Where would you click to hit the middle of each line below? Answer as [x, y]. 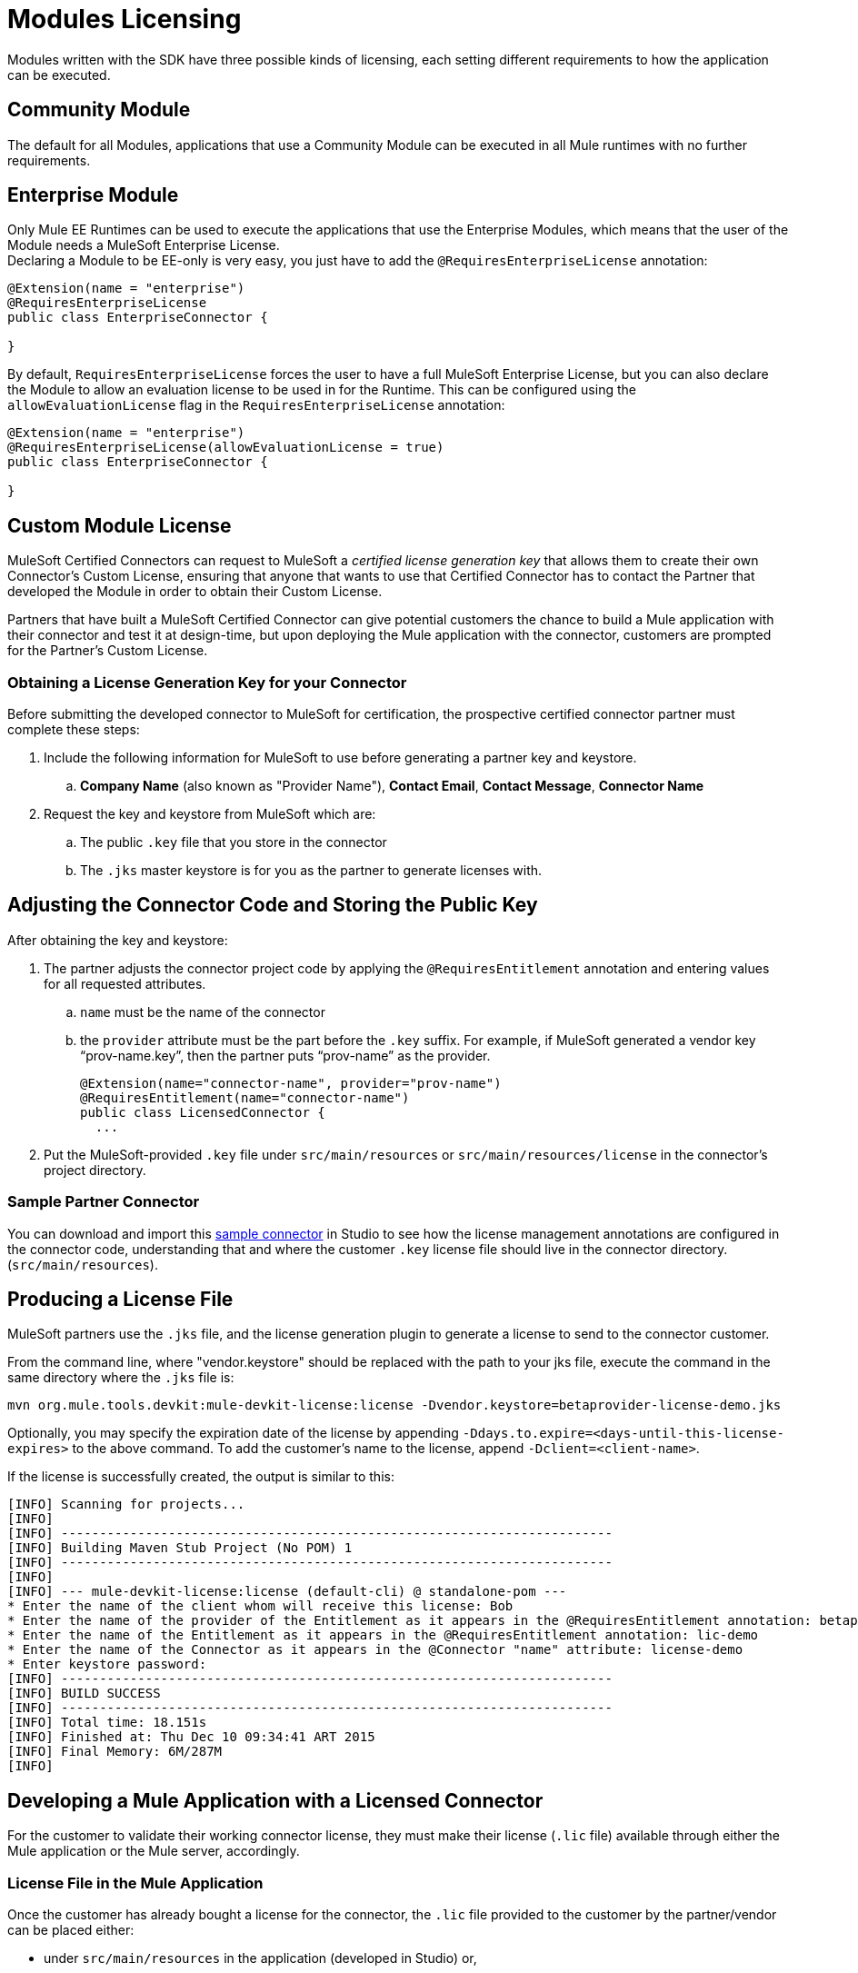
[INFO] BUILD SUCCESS [84, 1694]
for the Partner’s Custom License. [108, 651]
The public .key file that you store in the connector [234, 842]
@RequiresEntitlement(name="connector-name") [245, 1097]
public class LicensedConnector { [203, 1112]
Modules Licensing [125, 19]
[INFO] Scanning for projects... [126, 1505]
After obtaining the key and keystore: [118, 940]
